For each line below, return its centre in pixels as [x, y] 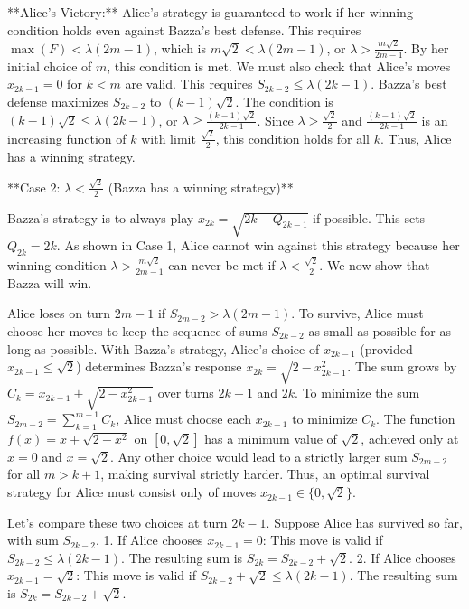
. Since [275, 120]
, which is [180, 47]
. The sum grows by [402, 366]
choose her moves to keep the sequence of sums [137, 330]
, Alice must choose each [184, 419]
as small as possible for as [380, 330]
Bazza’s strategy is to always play [101, 217]
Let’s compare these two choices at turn [117, 522]
